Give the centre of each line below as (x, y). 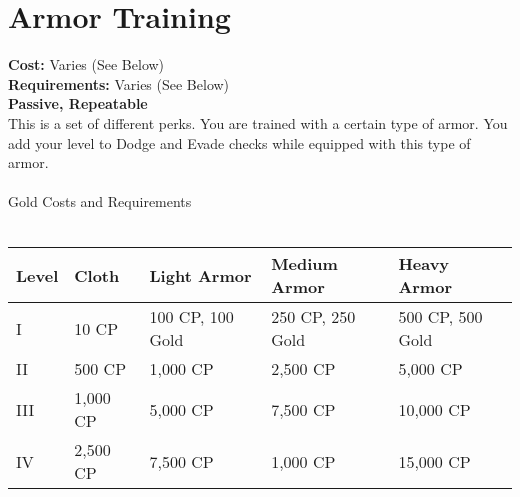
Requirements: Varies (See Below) (119, 83)
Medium (304, 264)
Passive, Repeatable (78, 103)
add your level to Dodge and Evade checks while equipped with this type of (239, 142)
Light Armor (200, 275)
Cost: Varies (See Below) (86, 64)
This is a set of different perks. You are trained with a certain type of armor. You (258, 122)
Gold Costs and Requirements (100, 201)
